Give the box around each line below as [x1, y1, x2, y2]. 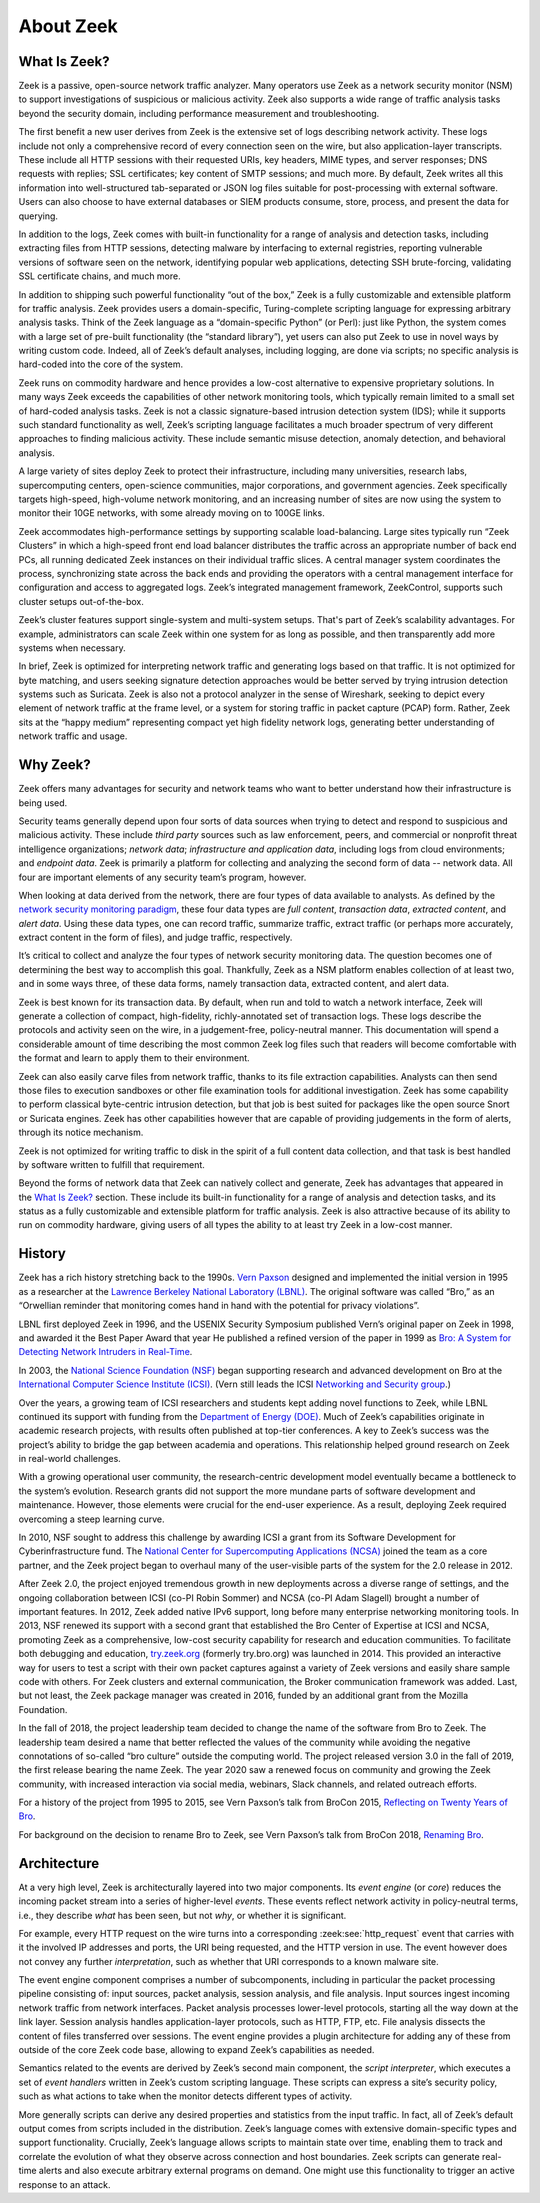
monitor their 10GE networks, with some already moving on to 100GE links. [18, 507, 325, 519]
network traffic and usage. [18, 730, 128, 742]
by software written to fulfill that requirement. [18, 1158, 205, 1170]
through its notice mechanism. [18, 1126, 144, 1139]
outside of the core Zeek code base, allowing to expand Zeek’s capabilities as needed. [18, 2044, 375, 2056]
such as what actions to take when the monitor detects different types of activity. [18, 2090, 353, 2102]
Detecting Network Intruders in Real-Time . [18, 1346, 193, 1358]
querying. [18, 210, 59, 222]
